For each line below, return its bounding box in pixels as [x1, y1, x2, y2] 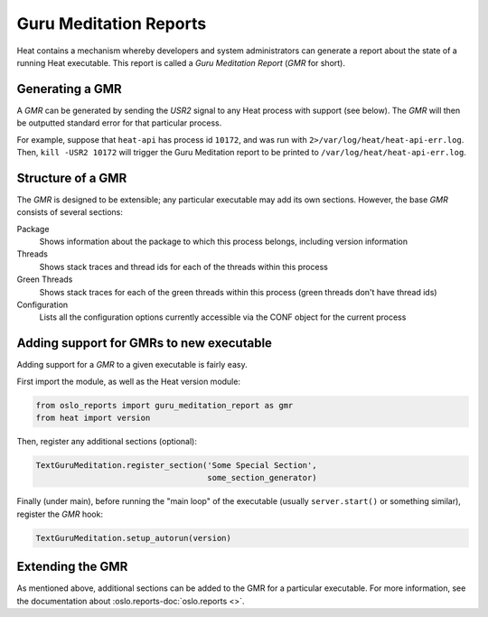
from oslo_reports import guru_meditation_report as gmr [35, 400, 294, 410]
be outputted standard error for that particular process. [16, 117, 222, 128]
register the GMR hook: [16, 509, 104, 519]
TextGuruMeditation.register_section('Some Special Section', [35, 461, 317, 471]
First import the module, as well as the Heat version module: [16, 376, 241, 387]
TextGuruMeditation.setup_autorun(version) [35, 533, 232, 543]
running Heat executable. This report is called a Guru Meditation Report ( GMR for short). [16, 57, 346, 68]
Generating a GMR [16, 81, 122, 97]
